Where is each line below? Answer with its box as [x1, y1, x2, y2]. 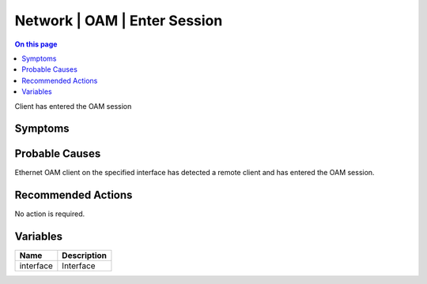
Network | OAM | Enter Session [14, 12, 223, 29]
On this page [14, 39, 58, 49]
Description [62, 250, 107, 261]
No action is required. [14, 209, 85, 219]
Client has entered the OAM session [14, 101, 132, 110]
